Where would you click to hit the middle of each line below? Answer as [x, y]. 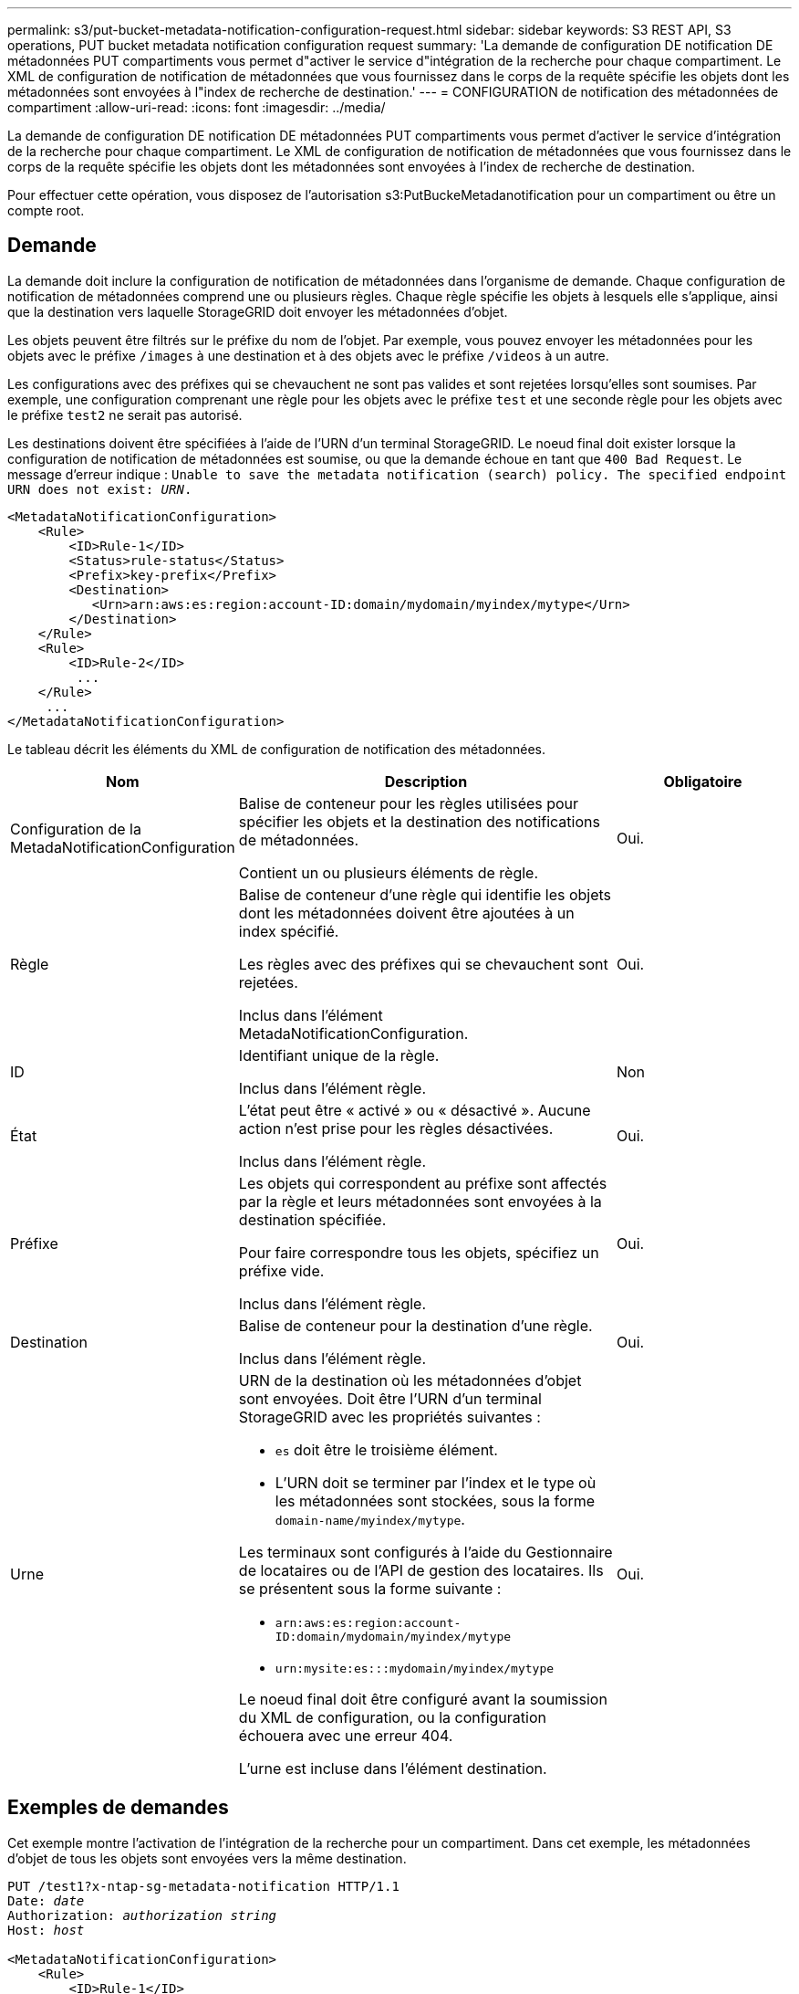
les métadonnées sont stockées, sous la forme [435, 1501]
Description [426, 781]
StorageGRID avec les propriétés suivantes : [389, 1417]
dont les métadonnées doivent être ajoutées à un [406, 913]
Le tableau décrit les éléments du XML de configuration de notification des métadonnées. [276, 749]
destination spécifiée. [312, 1219]
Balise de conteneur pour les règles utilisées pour [409, 803]
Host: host [46, 1930]
